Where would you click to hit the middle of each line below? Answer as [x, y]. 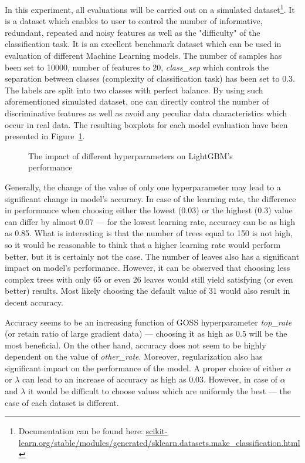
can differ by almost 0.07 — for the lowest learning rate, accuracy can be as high [150, 221]
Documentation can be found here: [81, 431]
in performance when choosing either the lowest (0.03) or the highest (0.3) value [149, 210]
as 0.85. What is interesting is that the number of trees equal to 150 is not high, [149, 233]
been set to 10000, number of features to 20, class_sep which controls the [137, 67]
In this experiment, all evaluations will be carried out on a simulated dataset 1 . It [150, 9]
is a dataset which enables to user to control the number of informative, [134, 21]
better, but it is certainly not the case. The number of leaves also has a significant [152, 256]
